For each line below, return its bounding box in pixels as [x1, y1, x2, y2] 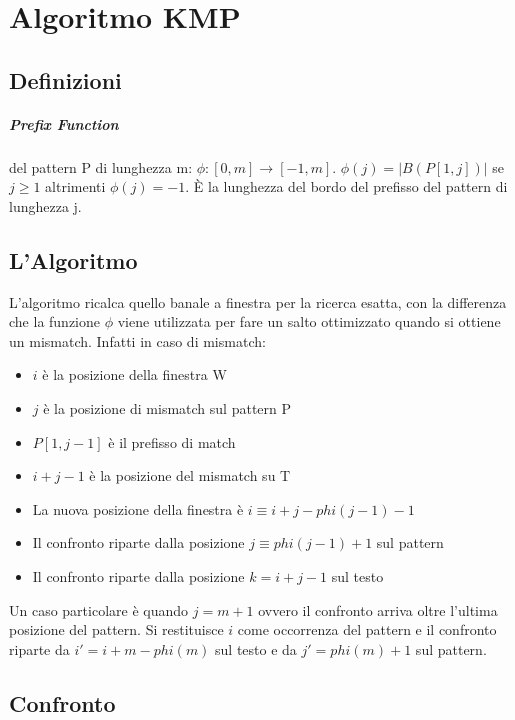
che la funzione [9, 311, 100, 332]
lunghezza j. [9, 195, 82, 216]
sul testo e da [215, 638, 297, 659]
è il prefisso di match [108, 431, 236, 452]
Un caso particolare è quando [9, 599, 189, 620]
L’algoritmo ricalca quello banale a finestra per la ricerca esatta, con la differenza [9, 291, 507, 312]
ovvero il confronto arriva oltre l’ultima [258, 599, 498, 620]
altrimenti [45, 176, 106, 197]
